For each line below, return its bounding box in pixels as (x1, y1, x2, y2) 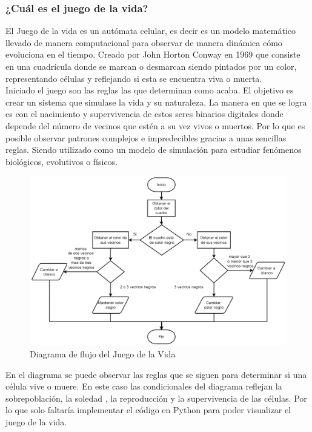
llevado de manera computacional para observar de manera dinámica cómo (5, 36, 282, 49)
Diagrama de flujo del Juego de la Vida (30, 348, 176, 360)
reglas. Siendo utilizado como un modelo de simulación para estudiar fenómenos (5, 143, 302, 156)
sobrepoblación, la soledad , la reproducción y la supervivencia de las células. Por (5, 391, 307, 404)
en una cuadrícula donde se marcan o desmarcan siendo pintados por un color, (5, 60, 297, 72)
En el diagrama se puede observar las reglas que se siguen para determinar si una (5, 368, 307, 380)
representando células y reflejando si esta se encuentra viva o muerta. (5, 72, 262, 84)
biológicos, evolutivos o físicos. (5, 155, 118, 167)
